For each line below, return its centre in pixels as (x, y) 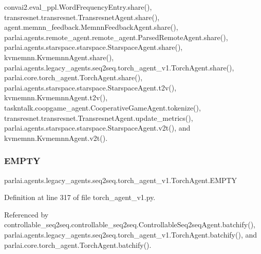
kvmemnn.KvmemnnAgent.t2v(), (56, 97)
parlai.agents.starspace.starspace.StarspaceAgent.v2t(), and (97, 128)
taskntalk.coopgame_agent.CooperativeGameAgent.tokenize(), (102, 107)
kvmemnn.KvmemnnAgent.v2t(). (56, 138)
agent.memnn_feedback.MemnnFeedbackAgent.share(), (91, 27)
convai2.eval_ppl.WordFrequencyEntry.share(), (78, 7)
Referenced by (26, 214)
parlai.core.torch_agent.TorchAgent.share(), (73, 77)
